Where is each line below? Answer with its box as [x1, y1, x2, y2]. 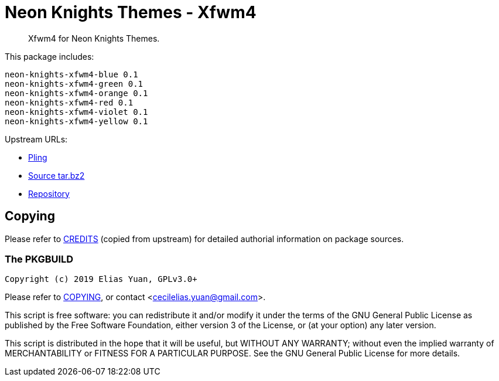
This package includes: [5, 51, 94, 62]
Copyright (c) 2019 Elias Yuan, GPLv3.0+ [5, 274, 197, 284]
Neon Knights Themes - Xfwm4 [5, 2, 257, 22]
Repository [28, 188, 70, 199]
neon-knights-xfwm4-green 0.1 [5, 79, 143, 89]
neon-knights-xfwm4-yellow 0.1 [5, 116, 148, 126]
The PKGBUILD [5, 253, 74, 265]
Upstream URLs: [5, 134, 68, 144]
